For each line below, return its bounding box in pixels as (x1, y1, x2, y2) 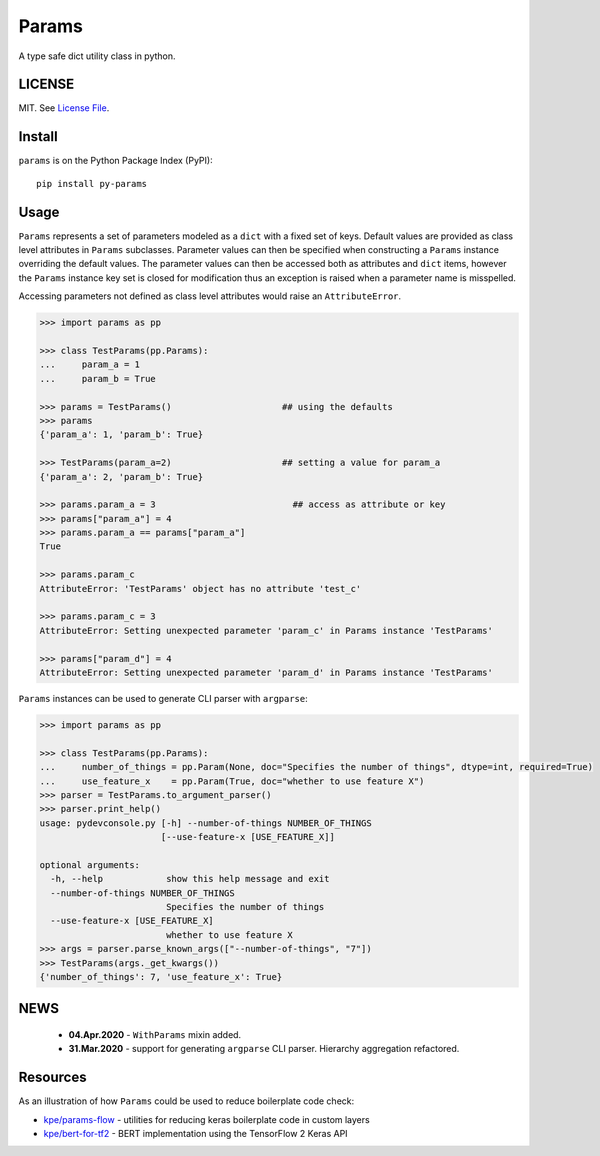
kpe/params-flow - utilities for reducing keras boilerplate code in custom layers (43, 1113, 370, 1125)
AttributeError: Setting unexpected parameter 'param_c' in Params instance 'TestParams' (39, 625, 494, 636)
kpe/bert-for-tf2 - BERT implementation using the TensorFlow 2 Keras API (43, 1128, 349, 1140)
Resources (18, 1069, 87, 1086)
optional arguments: (39, 859, 140, 870)
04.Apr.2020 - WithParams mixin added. (68, 1028, 242, 1040)
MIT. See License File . (18, 102, 110, 114)
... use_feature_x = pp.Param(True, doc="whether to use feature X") (39, 775, 425, 787)
